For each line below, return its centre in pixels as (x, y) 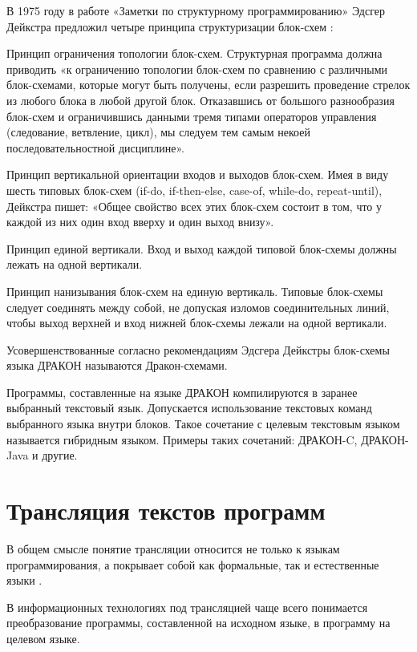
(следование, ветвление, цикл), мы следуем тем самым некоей (158, 132)
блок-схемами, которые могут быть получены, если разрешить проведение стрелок (208, 85)
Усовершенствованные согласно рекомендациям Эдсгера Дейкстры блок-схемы (198, 349)
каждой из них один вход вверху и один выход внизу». (140, 222)
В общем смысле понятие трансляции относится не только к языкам (173, 548)
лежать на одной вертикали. (75, 264)
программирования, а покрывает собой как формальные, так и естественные (193, 564)
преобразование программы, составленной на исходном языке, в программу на (198, 623)
